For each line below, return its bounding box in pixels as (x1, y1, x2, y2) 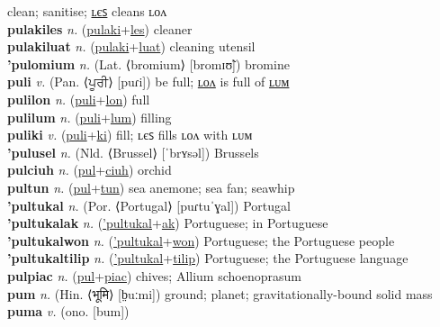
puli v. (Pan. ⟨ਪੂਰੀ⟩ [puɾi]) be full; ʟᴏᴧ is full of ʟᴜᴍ (7, 72, 290, 91)
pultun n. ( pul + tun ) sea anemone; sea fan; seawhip (7, 177, 295, 196)
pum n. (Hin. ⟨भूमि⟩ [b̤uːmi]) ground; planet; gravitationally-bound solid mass (7, 284, 433, 303)
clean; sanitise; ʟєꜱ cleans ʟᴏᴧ (7, 2, 167, 20)
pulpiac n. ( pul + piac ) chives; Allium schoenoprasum (7, 266, 301, 285)
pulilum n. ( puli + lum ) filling (7, 107, 172, 126)
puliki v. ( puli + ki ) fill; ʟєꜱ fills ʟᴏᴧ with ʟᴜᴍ (7, 125, 253, 144)
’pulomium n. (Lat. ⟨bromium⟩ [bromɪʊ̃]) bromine (7, 54, 290, 73)
